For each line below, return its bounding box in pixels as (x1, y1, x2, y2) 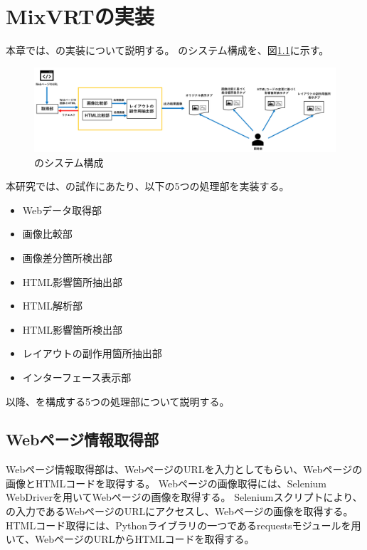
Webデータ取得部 (22, 202, 102, 217)
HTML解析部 (22, 298, 83, 313)
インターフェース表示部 (22, 369, 132, 384)
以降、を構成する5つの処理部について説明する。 (6, 393, 230, 408)
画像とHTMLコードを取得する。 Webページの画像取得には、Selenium (6, 475, 327, 490)
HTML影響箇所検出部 (22, 322, 122, 337)
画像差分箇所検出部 (22, 250, 112, 265)
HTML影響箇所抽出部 (22, 274, 122, 289)
